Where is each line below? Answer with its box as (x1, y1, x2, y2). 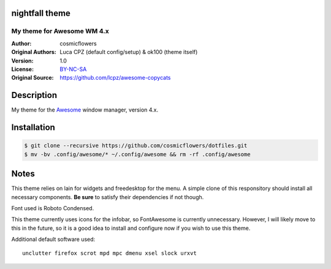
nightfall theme (11, 8, 70, 18)
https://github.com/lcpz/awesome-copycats (59, 74, 171, 81)
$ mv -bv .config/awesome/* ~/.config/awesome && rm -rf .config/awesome (24, 151, 251, 157)
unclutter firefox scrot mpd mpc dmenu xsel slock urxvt (22, 250, 197, 257)
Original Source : (11, 74, 55, 81)
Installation (11, 123, 55, 133)
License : (11, 65, 34, 73)
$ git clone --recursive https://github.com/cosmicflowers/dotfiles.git (24, 142, 248, 150)
